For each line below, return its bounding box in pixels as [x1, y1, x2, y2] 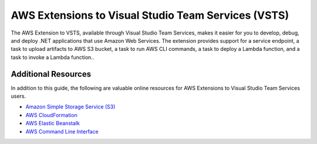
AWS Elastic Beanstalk [25, 120, 80, 127]
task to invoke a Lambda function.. [11, 53, 95, 61]
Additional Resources [11, 69, 91, 79]
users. [11, 92, 26, 100]
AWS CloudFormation [25, 111, 77, 118]
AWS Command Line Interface [25, 128, 99, 135]
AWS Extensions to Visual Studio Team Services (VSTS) [11, 9, 289, 22]
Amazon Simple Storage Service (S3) [25, 103, 116, 111]
